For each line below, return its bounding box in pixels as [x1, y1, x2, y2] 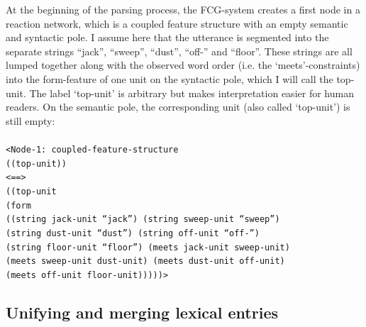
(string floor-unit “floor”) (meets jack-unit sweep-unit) [6, 242, 290, 253]
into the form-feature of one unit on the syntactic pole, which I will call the [6, 71, 333, 86]
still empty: [6, 113, 55, 128]
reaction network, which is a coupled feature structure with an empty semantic [6, 16, 348, 31]
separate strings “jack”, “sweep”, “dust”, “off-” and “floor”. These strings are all [6, 43, 353, 58]
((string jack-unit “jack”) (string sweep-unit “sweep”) [6, 214, 280, 225]
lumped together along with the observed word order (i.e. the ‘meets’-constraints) [6, 57, 360, 72]
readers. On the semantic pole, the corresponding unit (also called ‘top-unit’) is [6, 99, 350, 114]
